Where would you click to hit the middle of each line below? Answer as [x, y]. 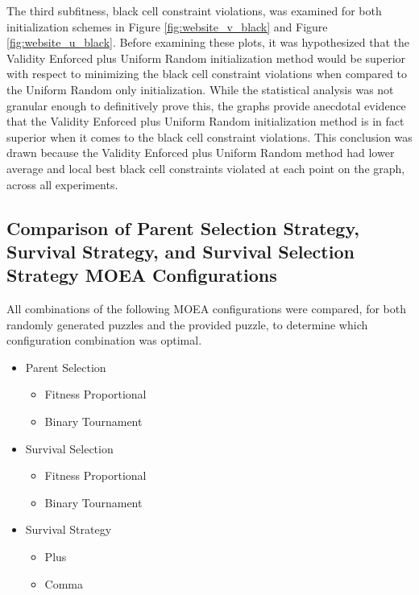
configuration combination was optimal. [104, 340]
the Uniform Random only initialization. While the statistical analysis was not [200, 89]
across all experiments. [62, 184]
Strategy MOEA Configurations [142, 275]
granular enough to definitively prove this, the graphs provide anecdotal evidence [206, 105]
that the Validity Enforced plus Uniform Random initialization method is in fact [205, 121]
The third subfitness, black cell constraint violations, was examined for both [194, 10]
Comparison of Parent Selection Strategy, [183, 227]
